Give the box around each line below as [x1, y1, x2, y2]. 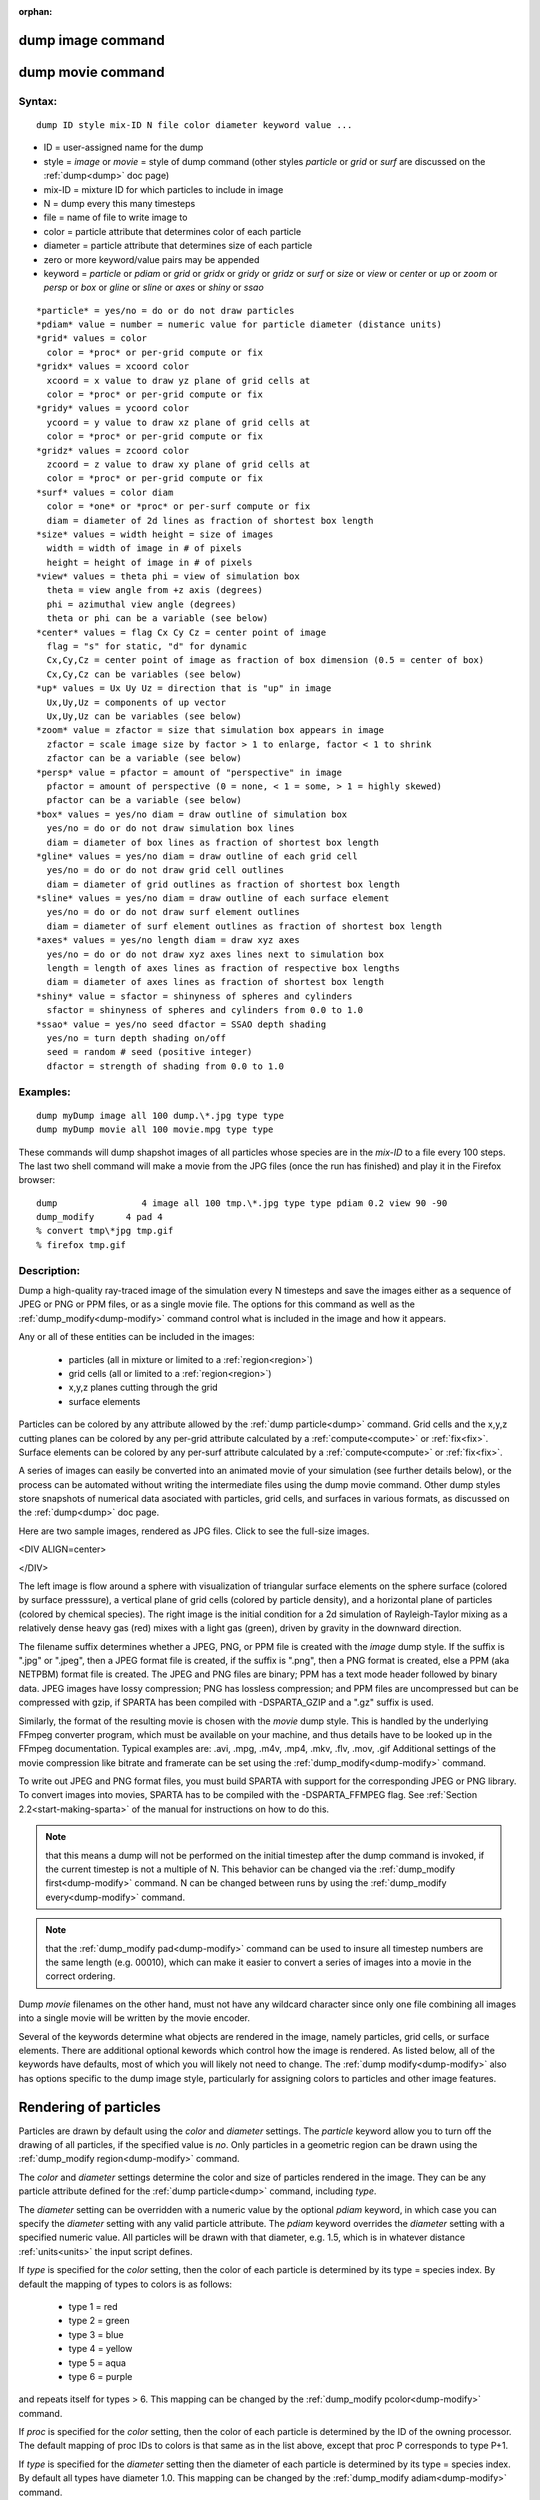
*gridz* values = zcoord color [36, 445, 190, 456]
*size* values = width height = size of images [36, 528, 274, 540]
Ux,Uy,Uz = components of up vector [46, 696, 227, 708]
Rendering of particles [18, 2098, 162, 2115]
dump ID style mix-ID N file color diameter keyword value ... [36, 119, 353, 130]
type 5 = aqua [68, 2356, 127, 2369]
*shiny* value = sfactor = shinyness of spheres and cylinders [36, 990, 353, 1002]
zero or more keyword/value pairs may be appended [43, 253, 260, 265]
